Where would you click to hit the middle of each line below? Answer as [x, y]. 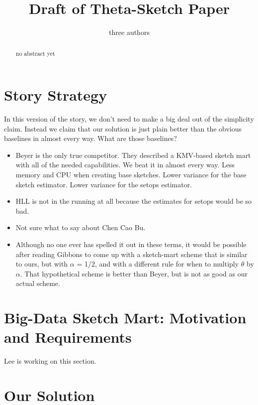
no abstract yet [35, 53]
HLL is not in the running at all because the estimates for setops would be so [134, 201]
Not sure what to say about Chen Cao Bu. [81, 227]
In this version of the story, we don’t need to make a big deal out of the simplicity [129, 119]
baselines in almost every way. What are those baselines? [90, 138]
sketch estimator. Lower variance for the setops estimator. [104, 184]
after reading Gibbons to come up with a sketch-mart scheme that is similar [131, 254]
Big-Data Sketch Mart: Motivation [125, 318]
